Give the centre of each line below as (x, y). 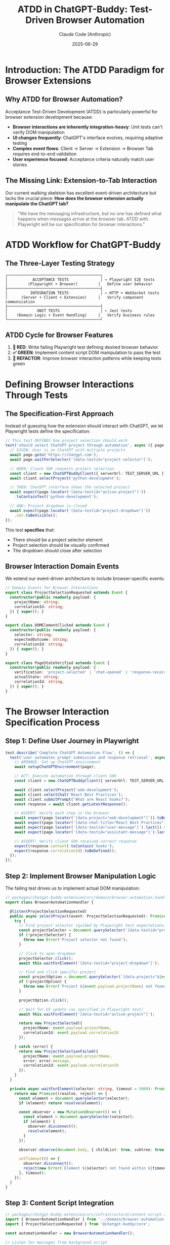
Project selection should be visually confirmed (61, 545)
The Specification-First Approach (59, 414)
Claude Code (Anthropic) (85, 34)
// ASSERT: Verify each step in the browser (62, 813)
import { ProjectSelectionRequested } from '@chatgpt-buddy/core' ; (78, 1224)
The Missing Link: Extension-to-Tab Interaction (81, 181)
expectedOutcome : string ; (42, 640)
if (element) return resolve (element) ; (60, 1103)
